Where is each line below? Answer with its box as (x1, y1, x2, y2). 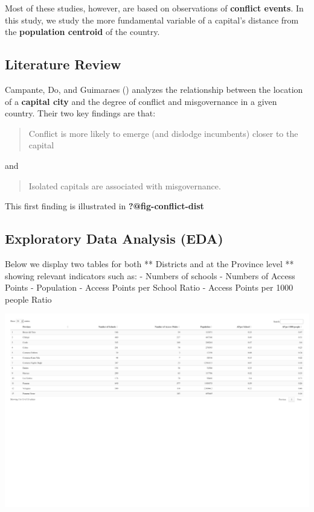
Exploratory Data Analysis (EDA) (5, 229, 223, 248)
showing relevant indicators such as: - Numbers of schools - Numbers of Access (5, 269, 295, 282)
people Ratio (5, 292, 52, 305)
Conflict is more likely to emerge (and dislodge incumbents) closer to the (28, 127, 298, 139)
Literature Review (5, 55, 121, 74)
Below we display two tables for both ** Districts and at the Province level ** (5, 257, 294, 270)
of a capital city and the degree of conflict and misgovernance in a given (5, 95, 277, 107)
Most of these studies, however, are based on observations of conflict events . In (5, 2, 304, 14)
